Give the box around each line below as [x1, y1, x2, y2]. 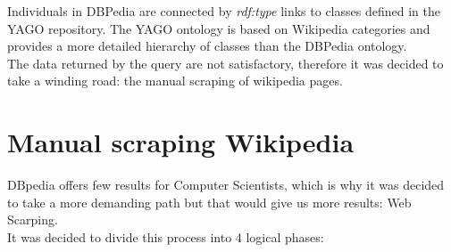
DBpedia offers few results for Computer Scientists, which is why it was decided [7, 175, 445, 194]
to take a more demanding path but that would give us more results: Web [7, 192, 412, 211]
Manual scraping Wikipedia [7, 124, 355, 160]
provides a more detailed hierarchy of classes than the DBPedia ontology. [7, 37, 407, 55]
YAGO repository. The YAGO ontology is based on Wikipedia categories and [7, 19, 430, 37]
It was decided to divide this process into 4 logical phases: [7, 227, 324, 246]
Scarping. [7, 210, 58, 229]
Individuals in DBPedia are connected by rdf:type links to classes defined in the [7, 2, 440, 20]
